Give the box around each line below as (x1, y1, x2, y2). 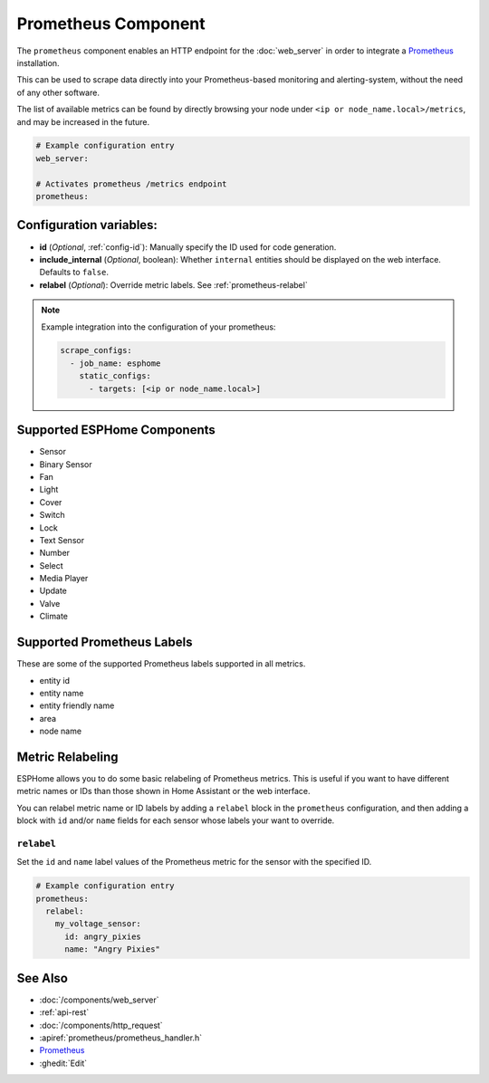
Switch (39, 510, 65, 521)
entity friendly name (39, 700, 115, 711)
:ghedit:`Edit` (39, 1058, 88, 1069)
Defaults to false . (39, 267, 109, 278)
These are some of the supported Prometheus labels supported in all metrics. (16, 658, 306, 669)
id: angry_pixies (64, 931, 142, 942)
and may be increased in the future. (16, 116, 150, 127)
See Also (16, 970, 68, 986)
